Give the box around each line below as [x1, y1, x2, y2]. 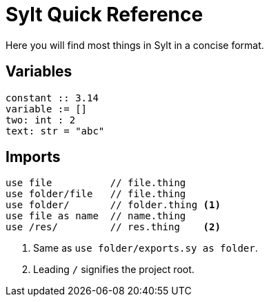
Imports [6, 148, 61, 166]
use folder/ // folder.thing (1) [6, 199, 221, 211]
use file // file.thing [6, 177, 186, 189]
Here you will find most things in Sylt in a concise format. [6, 39, 264, 51]
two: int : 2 [6, 114, 76, 125]
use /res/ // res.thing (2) [6, 221, 221, 233]
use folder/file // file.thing [6, 188, 186, 200]
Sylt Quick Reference [6, 3, 203, 26]
